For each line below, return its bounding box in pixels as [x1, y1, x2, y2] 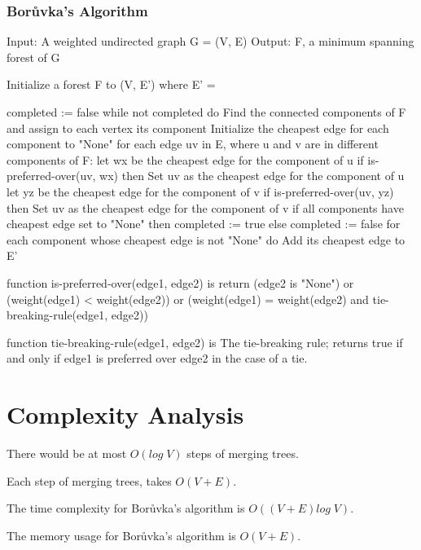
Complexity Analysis [7, 398, 244, 431]
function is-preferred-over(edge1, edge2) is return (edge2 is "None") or [7, 274, 354, 291]
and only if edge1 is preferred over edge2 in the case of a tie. [7, 350, 308, 367]
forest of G [7, 48, 60, 65]
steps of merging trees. [186, 445, 299, 462]
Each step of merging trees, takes [7, 472, 172, 489]
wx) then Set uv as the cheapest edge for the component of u [99, 167, 405, 184]
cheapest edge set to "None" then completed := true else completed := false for [7, 215, 401, 232]
